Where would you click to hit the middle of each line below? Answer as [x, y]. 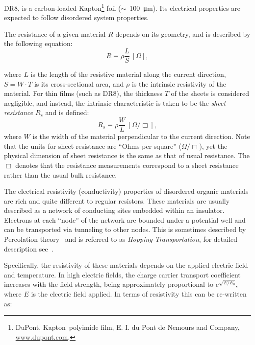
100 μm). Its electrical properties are [185, 8]
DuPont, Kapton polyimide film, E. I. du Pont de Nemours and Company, [127, 327]
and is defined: [67, 112]
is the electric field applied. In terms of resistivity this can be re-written [139, 294]
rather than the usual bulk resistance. [61, 174]
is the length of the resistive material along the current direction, [128, 74]
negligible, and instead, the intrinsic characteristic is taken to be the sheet [115, 103]
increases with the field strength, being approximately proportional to [109, 284]
